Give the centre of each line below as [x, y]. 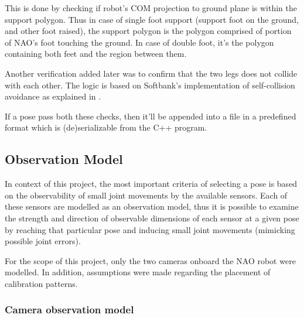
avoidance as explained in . [53, 96]
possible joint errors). [43, 241]
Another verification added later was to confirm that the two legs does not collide [151, 73]
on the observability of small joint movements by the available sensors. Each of [146, 195]
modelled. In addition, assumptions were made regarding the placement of [138, 272]
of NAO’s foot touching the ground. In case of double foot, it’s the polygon [139, 42]
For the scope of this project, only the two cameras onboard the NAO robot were [150, 260]
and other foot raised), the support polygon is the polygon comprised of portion [148, 31]
